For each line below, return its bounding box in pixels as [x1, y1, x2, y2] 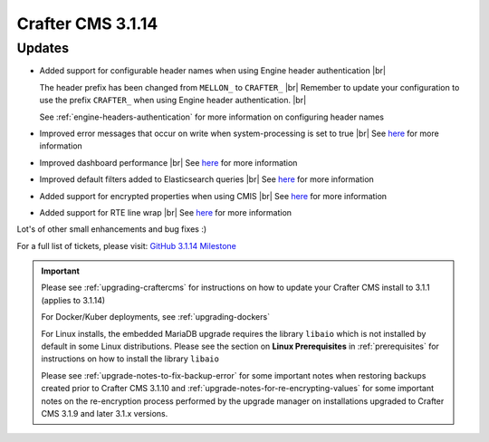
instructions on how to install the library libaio [41, 353, 219, 364]
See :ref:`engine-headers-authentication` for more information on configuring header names [39, 111, 385, 122]
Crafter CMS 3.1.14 [16, 14, 158, 34]
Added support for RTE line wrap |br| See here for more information [39, 207, 292, 217]
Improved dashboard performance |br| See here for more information [39, 157, 298, 168]
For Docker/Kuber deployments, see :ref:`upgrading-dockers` [41, 312, 271, 322]
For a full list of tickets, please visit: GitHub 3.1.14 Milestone [16, 240, 237, 251]
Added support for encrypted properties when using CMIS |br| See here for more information [39, 190, 388, 201]
